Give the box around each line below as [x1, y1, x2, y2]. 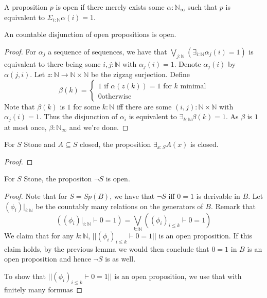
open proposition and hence [4, 253, 91, 264]
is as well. [105, 253, 136, 264]
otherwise [101, 92, 132, 100]
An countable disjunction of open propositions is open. [4, 29, 176, 40]
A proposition [4, 2, 48, 12]
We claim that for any [4, 230, 74, 240]
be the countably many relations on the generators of [35, 200, 203, 211]
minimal [180, 82, 206, 90]
